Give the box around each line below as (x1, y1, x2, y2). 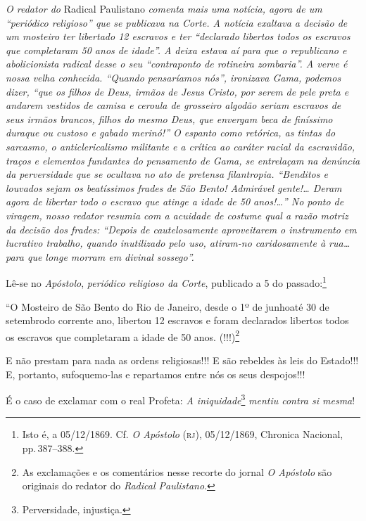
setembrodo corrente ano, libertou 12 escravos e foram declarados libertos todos (6, 313, 349, 328)
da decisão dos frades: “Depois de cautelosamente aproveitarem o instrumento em (6, 221, 357, 236)
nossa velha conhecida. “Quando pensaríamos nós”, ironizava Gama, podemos (6, 70, 341, 84)
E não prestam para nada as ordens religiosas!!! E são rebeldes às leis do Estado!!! (6, 352, 359, 367)
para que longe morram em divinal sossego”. (6, 249, 194, 264)
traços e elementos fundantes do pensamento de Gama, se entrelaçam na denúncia (6, 153, 360, 167)
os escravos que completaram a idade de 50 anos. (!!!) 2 (6, 327, 240, 344)
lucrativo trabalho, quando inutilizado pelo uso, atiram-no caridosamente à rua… (6, 236, 351, 250)
